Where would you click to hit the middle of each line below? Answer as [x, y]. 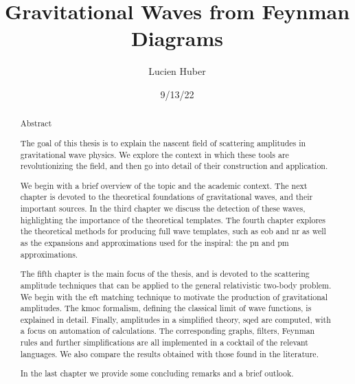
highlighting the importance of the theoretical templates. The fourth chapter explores [173, 219]
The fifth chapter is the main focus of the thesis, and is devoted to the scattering [165, 274]
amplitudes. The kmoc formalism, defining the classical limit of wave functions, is [166, 308]
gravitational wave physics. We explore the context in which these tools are [154, 154]
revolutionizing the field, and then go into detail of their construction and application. [174, 166]
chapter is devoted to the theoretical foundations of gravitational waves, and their [167, 197]
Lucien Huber [177, 71]
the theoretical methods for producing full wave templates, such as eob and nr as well [173, 231]
